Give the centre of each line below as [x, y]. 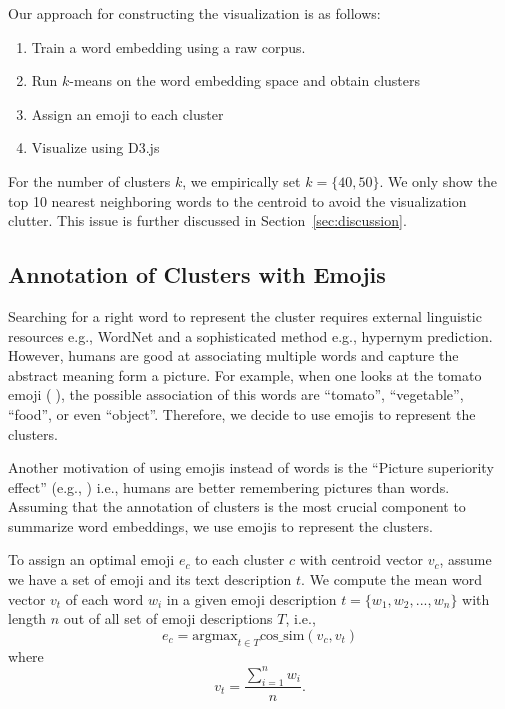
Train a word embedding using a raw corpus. [168, 46]
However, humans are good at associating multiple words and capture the [233, 355]
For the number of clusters [89, 180]
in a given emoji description [251, 598]
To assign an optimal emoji [91, 559]
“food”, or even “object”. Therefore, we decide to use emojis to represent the [242, 413]
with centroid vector [361, 559]
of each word [104, 598]
